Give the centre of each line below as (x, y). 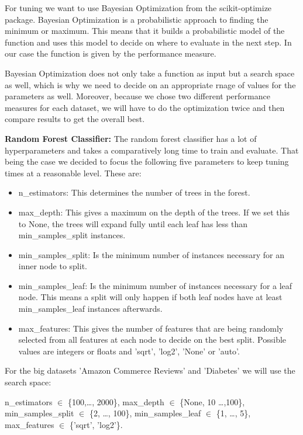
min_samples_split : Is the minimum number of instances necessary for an (151, 254)
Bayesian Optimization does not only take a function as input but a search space (150, 73)
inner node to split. (53, 266)
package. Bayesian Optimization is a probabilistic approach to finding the (137, 19)
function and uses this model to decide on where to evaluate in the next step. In (148, 42)
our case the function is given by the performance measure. (111, 53)
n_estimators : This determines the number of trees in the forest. (134, 192)
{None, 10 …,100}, (212, 401)
